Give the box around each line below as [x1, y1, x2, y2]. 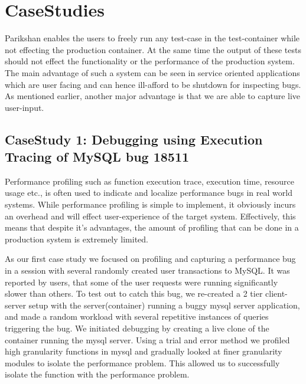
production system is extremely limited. [5, 232, 148, 245]
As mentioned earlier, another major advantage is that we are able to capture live [5, 90, 301, 102]
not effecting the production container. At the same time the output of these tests [5, 43, 302, 55]
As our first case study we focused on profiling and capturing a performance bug [5, 252, 296, 265]
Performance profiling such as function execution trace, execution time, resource [5, 175, 294, 187]
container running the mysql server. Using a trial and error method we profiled [5, 333, 290, 346]
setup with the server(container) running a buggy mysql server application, [28, 298, 300, 311]
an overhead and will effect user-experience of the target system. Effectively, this [5, 209, 296, 222]
